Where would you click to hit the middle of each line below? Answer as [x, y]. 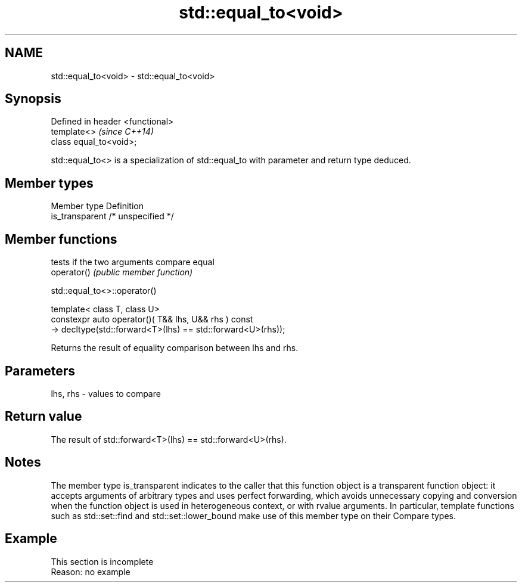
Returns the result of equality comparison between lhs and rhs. [175, 348]
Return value [44, 417]
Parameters [40, 371]
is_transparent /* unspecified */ [112, 216]
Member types [49, 183]
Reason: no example [91, 572]
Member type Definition [97, 206]
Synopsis [33, 99]
